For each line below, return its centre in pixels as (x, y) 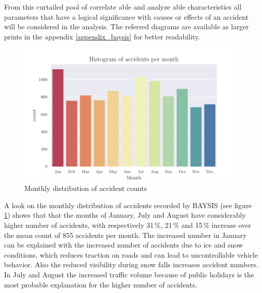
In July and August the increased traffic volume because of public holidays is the (129, 275)
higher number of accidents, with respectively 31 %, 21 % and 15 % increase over (128, 225)
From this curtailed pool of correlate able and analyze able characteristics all (123, 7)
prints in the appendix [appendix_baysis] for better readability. (102, 36)
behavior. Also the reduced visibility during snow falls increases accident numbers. (131, 264)
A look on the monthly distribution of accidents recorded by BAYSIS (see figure (128, 205)
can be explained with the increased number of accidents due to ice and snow (124, 245)
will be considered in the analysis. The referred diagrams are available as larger (126, 27)
